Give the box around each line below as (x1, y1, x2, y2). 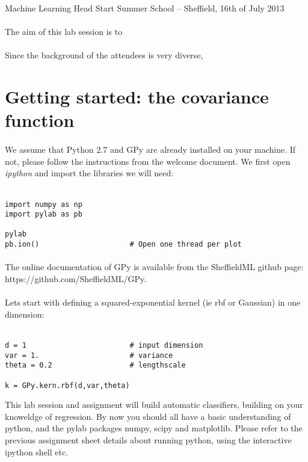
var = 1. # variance (5, 351, 173, 360)
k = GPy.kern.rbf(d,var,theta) (5, 381, 130, 390)
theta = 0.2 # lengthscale (5, 361, 186, 370)
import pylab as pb (5, 210, 82, 219)
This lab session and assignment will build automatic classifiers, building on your (5, 398, 303, 411)
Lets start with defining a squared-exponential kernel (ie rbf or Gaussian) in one (5, 296, 301, 309)
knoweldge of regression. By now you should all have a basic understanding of (5, 410, 291, 422)
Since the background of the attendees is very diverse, (5, 49, 203, 61)
